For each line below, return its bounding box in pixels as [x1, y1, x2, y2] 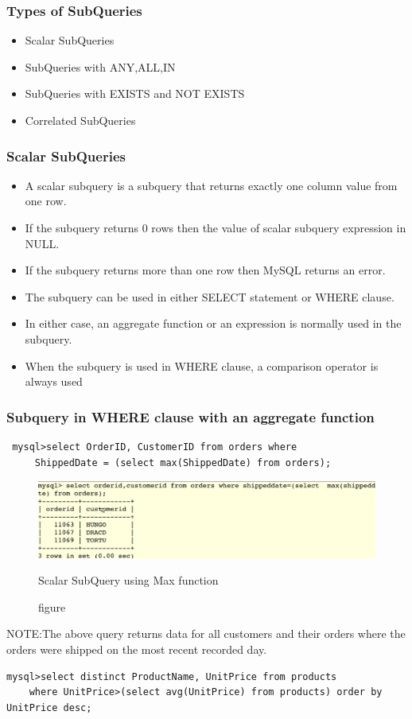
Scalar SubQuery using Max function [38, 572, 219, 589]
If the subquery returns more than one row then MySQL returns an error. [25, 262, 386, 278]
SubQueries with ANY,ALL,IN [25, 58, 176, 75]
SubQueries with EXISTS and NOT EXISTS [25, 85, 245, 102]
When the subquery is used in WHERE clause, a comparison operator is [25, 357, 379, 374]
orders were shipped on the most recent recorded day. [6, 641, 267, 657]
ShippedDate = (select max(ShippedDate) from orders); [34, 457, 332, 468]
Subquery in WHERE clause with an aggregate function [6, 406, 375, 426]
